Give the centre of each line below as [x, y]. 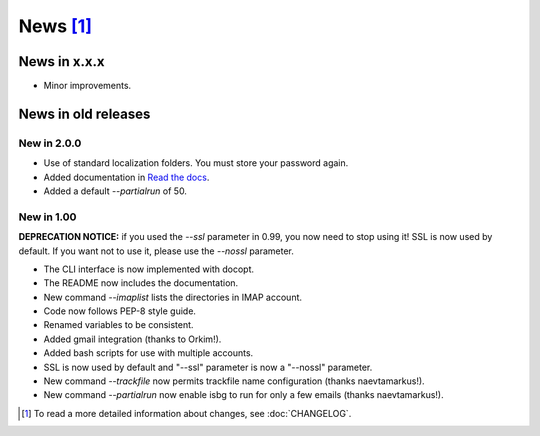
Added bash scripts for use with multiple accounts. [148, 353]
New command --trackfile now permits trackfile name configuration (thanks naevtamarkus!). [234, 381]
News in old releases [84, 113]
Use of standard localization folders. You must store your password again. [196, 163]
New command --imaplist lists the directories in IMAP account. [173, 297]
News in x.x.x [61, 61]
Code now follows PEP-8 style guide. [120, 311]
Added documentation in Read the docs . [126, 177]
